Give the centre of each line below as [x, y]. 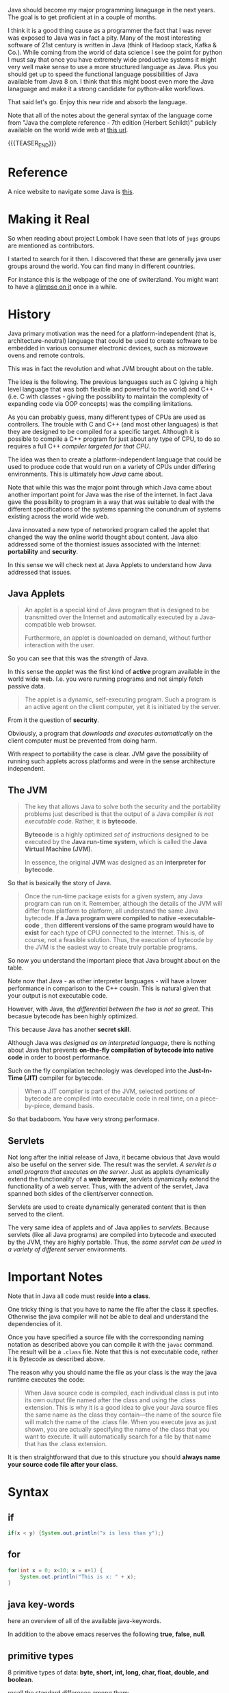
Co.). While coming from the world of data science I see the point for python [115, 52]
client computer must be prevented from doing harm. [82, 741]
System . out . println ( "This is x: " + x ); [78, 1576]
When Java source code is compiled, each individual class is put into [122, 1393]
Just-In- [200, 1071]
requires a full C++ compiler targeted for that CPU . [79, 446]
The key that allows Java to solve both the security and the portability [123, 807]
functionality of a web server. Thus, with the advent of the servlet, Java [108, 1186]
